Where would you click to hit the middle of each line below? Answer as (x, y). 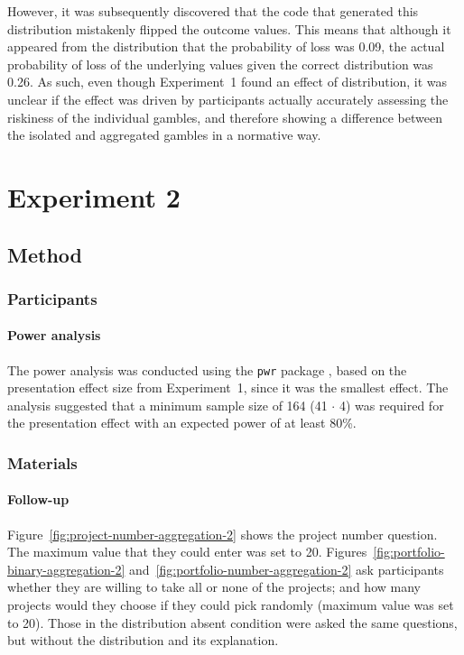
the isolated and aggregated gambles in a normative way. (164, 135)
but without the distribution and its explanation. (143, 640)
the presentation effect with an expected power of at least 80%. (182, 423)
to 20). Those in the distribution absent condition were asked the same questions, (232, 622)
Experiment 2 (94, 196)
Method (45, 254)
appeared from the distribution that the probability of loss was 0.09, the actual (226, 46)
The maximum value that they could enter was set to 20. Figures (187, 552)
